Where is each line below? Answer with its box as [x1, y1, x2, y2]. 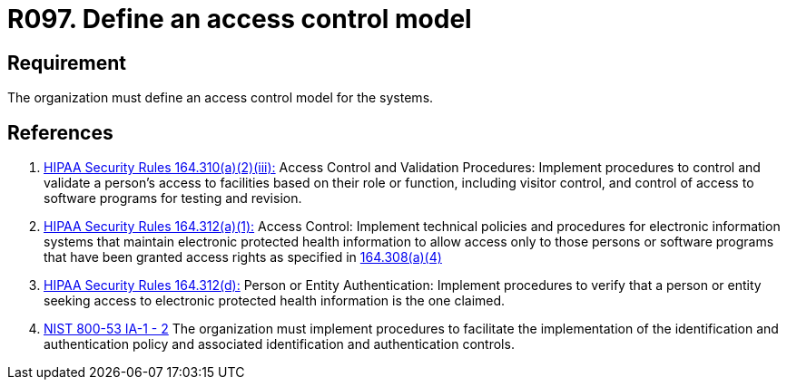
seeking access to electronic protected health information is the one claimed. [44, 293, 506, 309]
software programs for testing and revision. [44, 190, 302, 207]
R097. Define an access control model [7, 4, 472, 34]
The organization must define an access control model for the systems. [7, 90, 434, 106]
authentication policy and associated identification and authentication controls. [44, 336, 515, 353]
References [7, 121, 113, 144]
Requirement [7, 51, 127, 74]
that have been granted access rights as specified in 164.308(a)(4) [44, 249, 442, 266]
